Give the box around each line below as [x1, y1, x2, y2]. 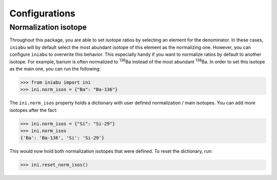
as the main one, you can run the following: [9, 66, 101, 72]
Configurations [9, 8, 75, 19]
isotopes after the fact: [9, 107, 57, 113]
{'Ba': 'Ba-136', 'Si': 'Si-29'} [20, 135, 105, 141]
